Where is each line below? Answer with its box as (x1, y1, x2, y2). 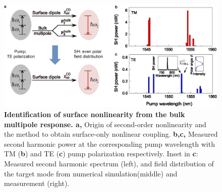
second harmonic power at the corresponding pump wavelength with (4, 138, 215, 149)
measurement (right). (4, 178, 70, 188)
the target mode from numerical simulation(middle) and (4, 168, 178, 178)
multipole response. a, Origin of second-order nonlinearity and (4, 119, 206, 129)
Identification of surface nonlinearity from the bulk (4, 109, 185, 119)
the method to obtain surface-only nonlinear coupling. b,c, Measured (4, 129, 218, 139)
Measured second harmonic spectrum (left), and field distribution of (4, 158, 214, 168)
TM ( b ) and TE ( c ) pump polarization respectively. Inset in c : (4, 148, 198, 159)
